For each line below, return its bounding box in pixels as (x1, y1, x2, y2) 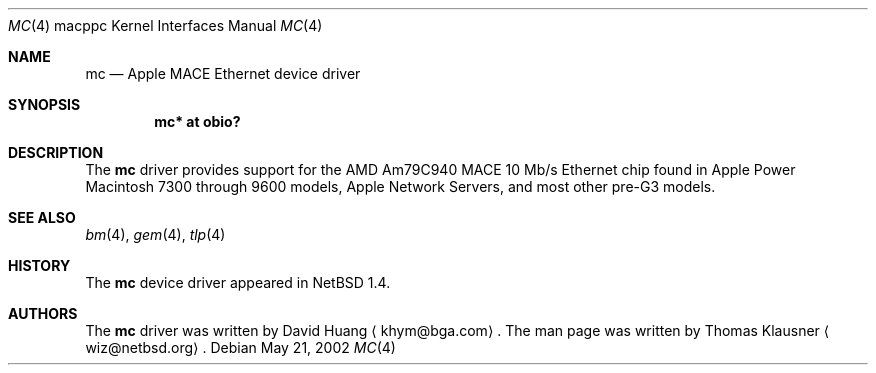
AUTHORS (8, 305, 78, 322)
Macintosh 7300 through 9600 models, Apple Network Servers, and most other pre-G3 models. (85, 178, 716, 195)
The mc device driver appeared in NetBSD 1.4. (85, 274, 391, 291)
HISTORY (8, 257, 71, 274)
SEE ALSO (8, 209, 76, 226)
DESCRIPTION (8, 144, 104, 161)
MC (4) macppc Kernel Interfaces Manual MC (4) (8, 17, 323, 34)
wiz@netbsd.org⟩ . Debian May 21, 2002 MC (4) (85, 339, 396, 356)
